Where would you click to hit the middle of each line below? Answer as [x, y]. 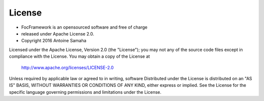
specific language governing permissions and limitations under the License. [85, 92]
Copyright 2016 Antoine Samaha [54, 41]
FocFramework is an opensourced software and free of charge [84, 27]
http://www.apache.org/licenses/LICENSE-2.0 [67, 67]
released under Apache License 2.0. [58, 34]
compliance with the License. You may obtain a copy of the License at [79, 56]
